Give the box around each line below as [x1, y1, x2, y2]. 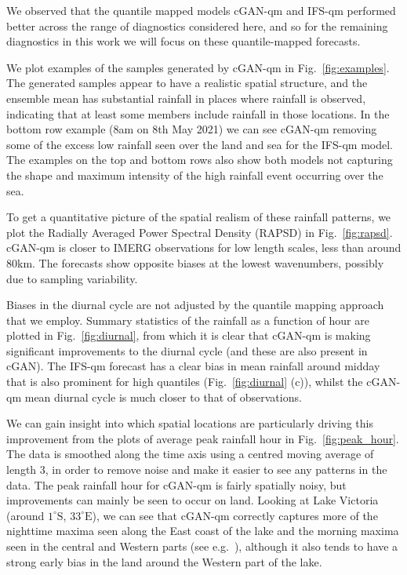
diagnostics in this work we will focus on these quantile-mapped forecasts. [6, 33, 361, 49]
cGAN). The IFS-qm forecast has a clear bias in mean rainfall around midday [6, 358, 380, 374]
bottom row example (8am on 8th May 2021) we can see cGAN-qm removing [6, 121, 377, 137]
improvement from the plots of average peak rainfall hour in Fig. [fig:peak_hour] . [6, 430, 399, 446]
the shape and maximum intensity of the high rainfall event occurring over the [6, 166, 383, 183]
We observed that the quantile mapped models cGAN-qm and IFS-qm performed [6, 2, 396, 18]
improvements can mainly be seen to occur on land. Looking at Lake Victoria [6, 492, 379, 508]
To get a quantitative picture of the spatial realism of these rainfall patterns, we [6, 209, 391, 225]
